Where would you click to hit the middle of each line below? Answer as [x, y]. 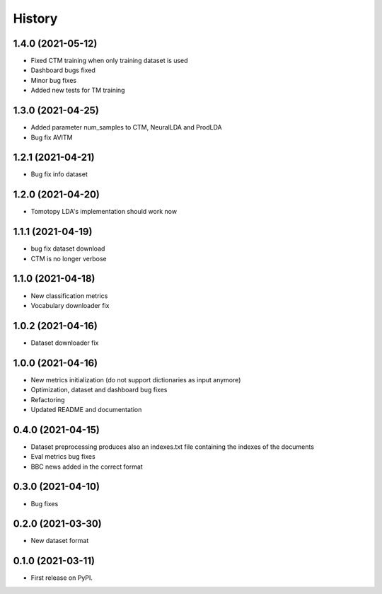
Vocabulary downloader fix [70, 305]
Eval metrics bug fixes [63, 457]
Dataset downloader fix [65, 343]
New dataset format [60, 541]
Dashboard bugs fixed [63, 70]
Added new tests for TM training [78, 90]
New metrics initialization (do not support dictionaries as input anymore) [136, 379]
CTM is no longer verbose [69, 258]
